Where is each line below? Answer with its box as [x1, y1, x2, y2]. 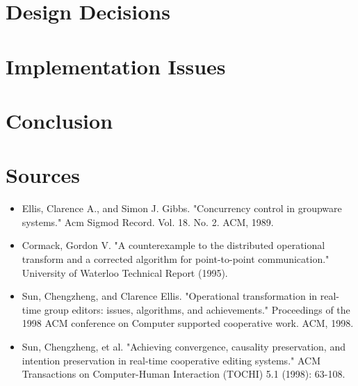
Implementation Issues [6, 51, 226, 80]
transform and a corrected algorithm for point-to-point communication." [22, 252, 329, 266]
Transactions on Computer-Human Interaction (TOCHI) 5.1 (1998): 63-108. [22, 367, 345, 381]
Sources [6, 161, 80, 189]
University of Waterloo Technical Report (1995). [22, 265, 228, 280]
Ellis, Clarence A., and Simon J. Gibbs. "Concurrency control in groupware [22, 201, 342, 216]
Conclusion [6, 106, 113, 134]
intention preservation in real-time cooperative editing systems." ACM [22, 353, 320, 367]
